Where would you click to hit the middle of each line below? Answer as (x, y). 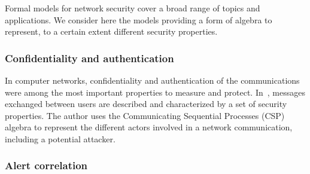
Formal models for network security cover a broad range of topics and (133, 8)
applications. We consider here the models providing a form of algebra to (139, 19)
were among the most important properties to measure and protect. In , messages (155, 92)
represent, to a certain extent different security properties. (111, 31)
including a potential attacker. (60, 138)
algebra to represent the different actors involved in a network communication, (149, 127)
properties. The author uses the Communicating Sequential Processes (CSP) (145, 115)
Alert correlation (46, 165)
